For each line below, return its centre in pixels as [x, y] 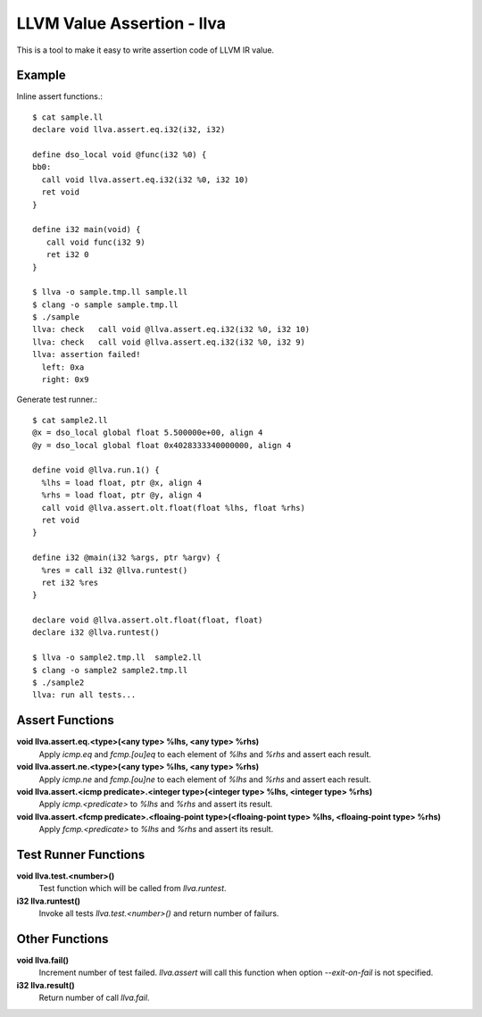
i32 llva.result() [46, 985]
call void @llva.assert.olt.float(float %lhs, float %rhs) [173, 508]
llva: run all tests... [84, 695]
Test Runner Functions [81, 854]
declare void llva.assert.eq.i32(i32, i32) [129, 130]
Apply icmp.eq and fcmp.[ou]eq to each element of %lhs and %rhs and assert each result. [205, 754]
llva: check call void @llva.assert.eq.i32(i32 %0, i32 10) [171, 329]
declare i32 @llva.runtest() [96, 633]
